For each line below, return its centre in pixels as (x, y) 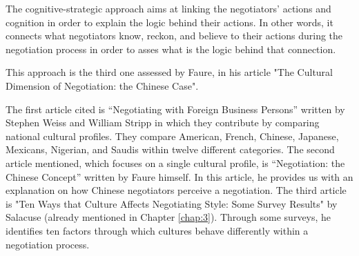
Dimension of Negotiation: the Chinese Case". (102, 85)
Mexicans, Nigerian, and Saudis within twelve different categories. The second (170, 149)
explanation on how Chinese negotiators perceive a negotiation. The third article (176, 190)
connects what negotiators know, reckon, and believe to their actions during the (174, 36)
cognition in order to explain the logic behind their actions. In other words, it (169, 22)
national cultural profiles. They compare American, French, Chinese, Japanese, (172, 136)
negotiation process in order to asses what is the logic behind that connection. (171, 49)
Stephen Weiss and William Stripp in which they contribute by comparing (163, 122)
